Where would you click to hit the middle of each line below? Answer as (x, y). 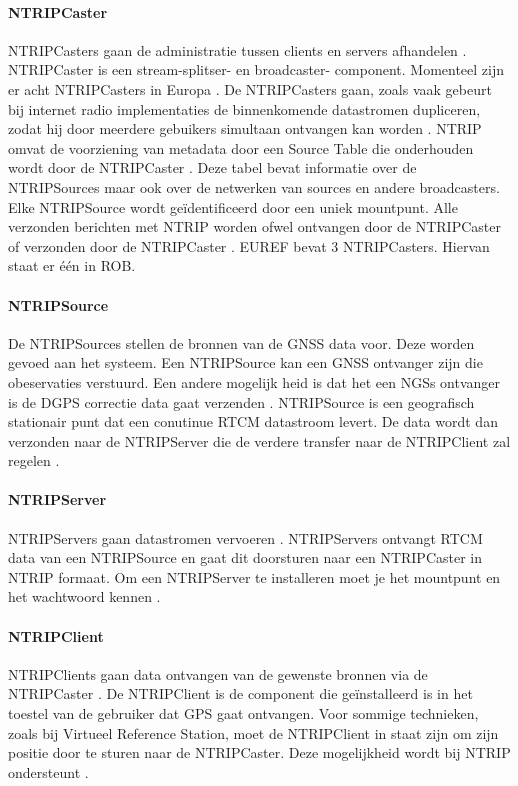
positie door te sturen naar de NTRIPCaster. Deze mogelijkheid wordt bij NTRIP (259, 752)
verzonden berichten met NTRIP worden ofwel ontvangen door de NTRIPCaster (254, 226)
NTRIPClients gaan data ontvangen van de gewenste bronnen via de (218, 673)
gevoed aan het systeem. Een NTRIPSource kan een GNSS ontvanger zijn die (245, 362)
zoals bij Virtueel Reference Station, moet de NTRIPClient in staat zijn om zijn (253, 732)
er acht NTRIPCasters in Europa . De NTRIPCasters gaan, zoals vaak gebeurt (250, 88)
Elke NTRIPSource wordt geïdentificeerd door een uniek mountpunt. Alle (233, 206)
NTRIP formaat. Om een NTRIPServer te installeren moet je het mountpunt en (254, 576)
